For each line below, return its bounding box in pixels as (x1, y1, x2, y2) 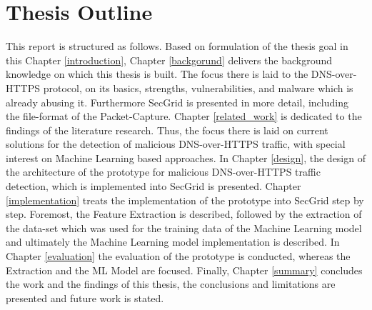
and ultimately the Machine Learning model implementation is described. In (6, 234, 340, 249)
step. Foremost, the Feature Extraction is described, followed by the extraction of (6, 206, 362, 221)
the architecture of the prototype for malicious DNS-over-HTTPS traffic (6, 164, 321, 179)
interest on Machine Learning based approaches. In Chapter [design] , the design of (6, 150, 366, 165)
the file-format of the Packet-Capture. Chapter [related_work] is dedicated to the (6, 109, 362, 124)
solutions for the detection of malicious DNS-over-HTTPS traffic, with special (6, 136, 346, 151)
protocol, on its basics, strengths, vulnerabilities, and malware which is (43, 80, 353, 95)
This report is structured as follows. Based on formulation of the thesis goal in (6, 39, 348, 54)
